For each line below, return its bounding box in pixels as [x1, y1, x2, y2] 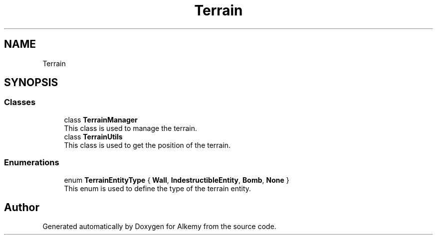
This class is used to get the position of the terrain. [64, 140, 231, 149]
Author [4, 201, 39, 214]
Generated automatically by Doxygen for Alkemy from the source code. [42, 222, 276, 231]
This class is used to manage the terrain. [64, 123, 198, 132]
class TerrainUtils [64, 132, 123, 141]
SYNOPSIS [4, 76, 58, 89]
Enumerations [4, 157, 59, 168]
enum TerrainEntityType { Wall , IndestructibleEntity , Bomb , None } [64, 175, 289, 184]
